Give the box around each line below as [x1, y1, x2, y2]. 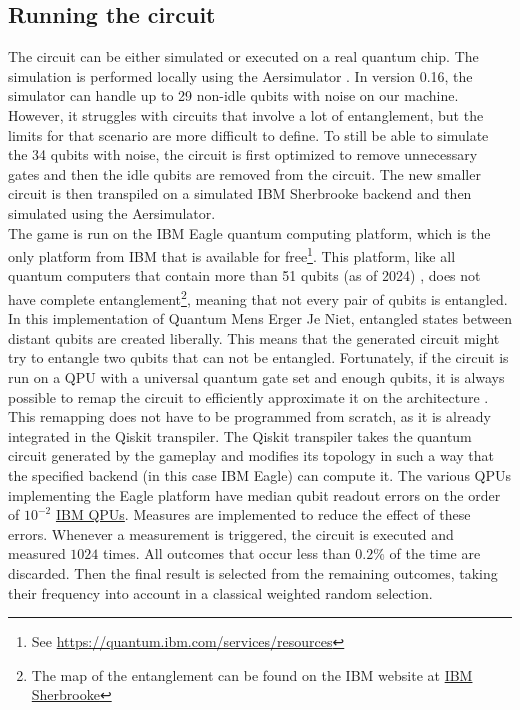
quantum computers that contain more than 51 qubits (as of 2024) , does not [8, 265, 481, 286]
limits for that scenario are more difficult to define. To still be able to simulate [8, 124, 489, 145]
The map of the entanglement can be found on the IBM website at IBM [31, 664, 473, 685]
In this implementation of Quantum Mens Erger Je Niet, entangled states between [8, 308, 512, 329]
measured [8, 543, 66, 564]
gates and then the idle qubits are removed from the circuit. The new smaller [8, 163, 481, 184]
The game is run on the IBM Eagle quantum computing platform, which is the [8, 222, 491, 243]
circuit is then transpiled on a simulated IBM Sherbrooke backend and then [8, 183, 472, 204]
